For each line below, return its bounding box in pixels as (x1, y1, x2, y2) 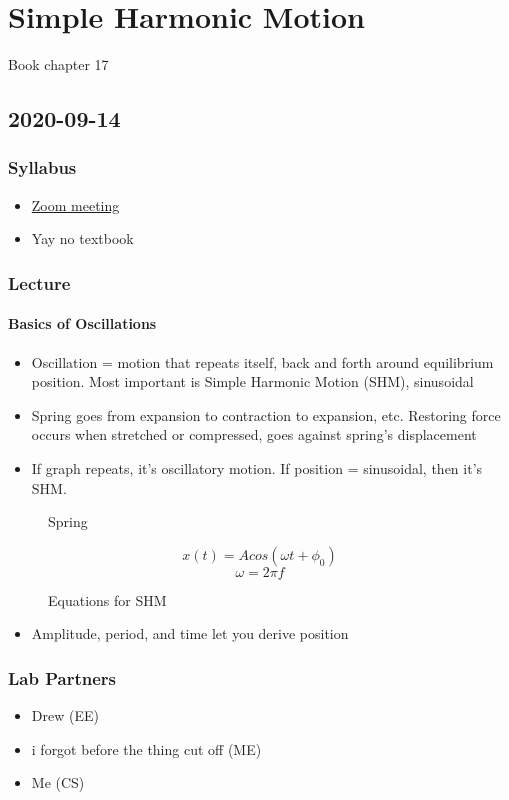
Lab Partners (8, 665, 116, 690)
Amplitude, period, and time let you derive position (31, 623, 349, 644)
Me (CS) (31, 772, 85, 793)
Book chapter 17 (8, 54, 109, 75)
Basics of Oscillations (8, 313, 157, 334)
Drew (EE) (31, 705, 99, 726)
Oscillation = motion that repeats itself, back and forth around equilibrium (31, 351, 494, 372)
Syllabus (8, 155, 77, 180)
